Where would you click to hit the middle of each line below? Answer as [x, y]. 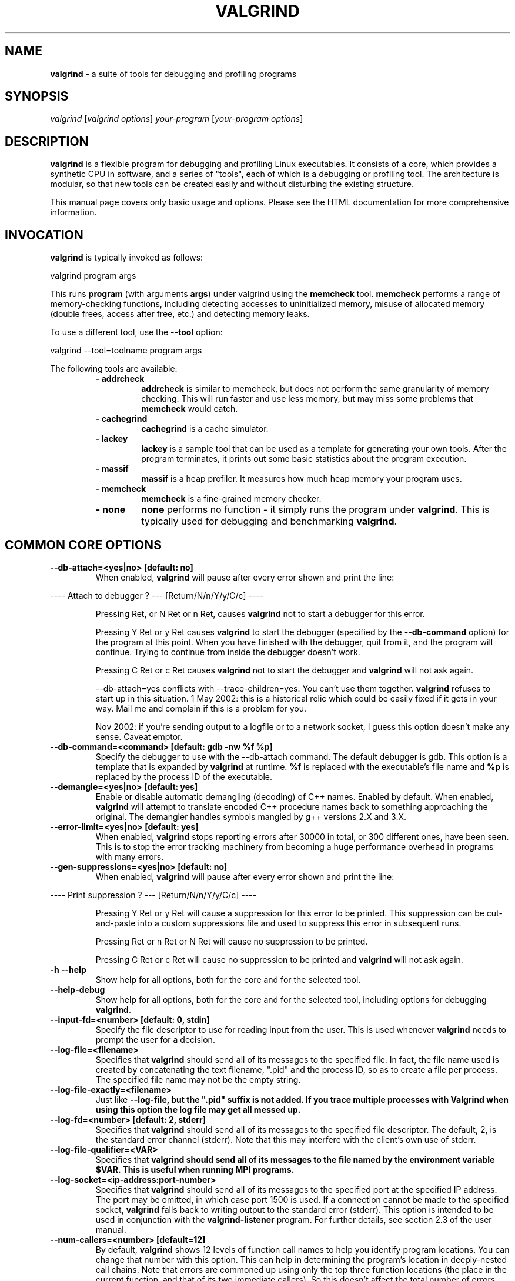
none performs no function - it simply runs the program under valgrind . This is [315, 510]
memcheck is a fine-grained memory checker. [231, 499]
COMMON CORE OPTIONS [83, 545]
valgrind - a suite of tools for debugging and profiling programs [173, 74]
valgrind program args [93, 276]
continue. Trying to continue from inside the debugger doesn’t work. [228, 652]
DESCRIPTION [47, 141]
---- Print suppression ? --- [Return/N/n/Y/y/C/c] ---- [153, 895]
